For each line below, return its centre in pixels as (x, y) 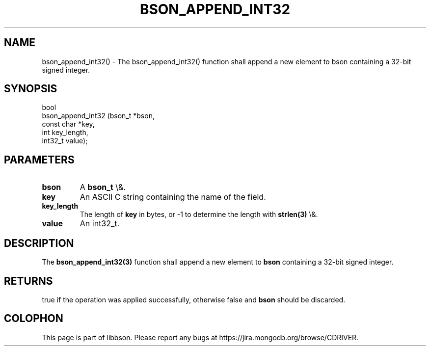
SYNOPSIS (31, 89)
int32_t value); (65, 141)
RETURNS (28, 281)
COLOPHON (34, 319)
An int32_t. (100, 224)
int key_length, (65, 133)
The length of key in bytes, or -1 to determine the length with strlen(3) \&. (199, 215)
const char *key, (68, 124)
